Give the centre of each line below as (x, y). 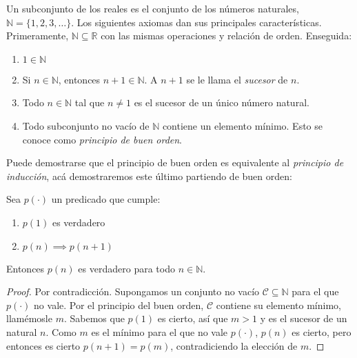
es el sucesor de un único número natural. (222, 102)
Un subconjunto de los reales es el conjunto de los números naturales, (153, 8)
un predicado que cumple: (106, 199)
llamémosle (29, 318)
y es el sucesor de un (304, 318)
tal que (90, 102)
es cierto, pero (322, 331)
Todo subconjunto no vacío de (86, 125)
